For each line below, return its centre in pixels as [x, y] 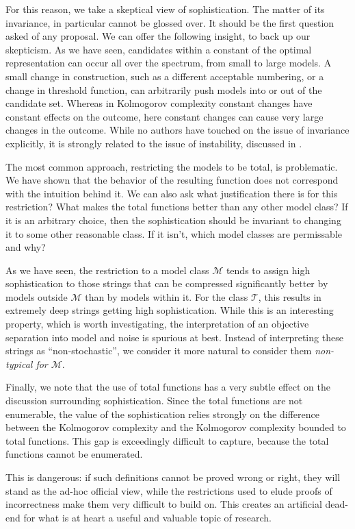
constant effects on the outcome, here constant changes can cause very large [165, 116]
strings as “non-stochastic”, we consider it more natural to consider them [159, 350]
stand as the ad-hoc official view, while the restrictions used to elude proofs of [169, 490]
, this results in [290, 296]
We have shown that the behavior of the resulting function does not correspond [172, 180]
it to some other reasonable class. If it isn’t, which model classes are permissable [174, 233]
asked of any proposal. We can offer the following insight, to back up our [158, 36]
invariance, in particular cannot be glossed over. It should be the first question [170, 22]
